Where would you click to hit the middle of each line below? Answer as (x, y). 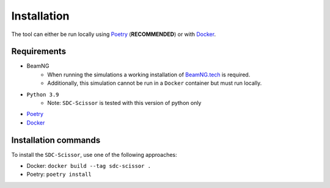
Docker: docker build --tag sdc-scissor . (89, 166)
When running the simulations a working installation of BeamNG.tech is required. (149, 74)
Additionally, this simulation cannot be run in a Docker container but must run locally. (155, 83)
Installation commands (56, 140)
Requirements (39, 52)
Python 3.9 (43, 94)
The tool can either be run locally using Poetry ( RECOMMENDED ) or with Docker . (114, 34)
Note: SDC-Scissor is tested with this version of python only (124, 103)
